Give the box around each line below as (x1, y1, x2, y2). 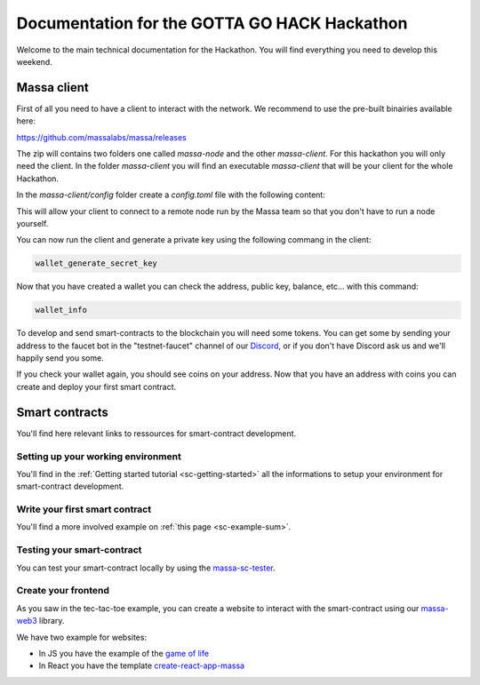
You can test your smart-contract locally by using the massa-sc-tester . (16, 562, 276, 573)
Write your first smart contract (16, 503, 151, 515)
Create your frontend (16, 585, 110, 597)
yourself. (16, 218, 49, 228)
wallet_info (35, 305, 88, 315)
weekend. (16, 56, 52, 67)
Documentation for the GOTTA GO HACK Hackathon (16, 13, 408, 33)
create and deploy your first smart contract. (16, 381, 177, 392)
